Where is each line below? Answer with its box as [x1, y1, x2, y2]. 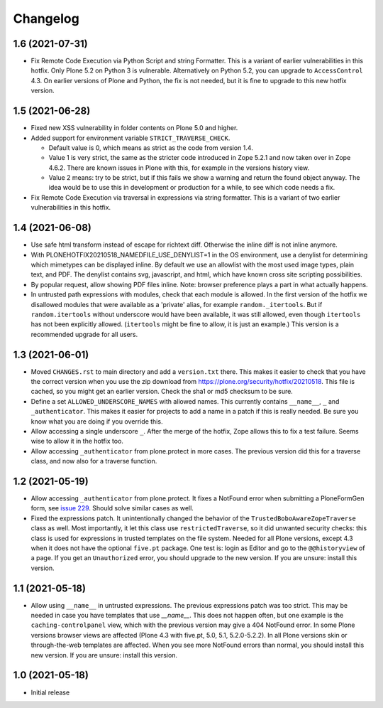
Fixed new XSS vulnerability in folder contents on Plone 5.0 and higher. [30, 124, 238, 132]
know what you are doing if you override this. [30, 417, 163, 426]
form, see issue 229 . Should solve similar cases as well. [30, 504, 194, 513]
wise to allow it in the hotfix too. [30, 437, 124, 446]
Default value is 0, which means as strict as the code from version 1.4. [48, 143, 253, 152]
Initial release [30, 688, 70, 697]
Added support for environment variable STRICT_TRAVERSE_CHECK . [30, 134, 231, 142]
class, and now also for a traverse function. [30, 457, 157, 466]
